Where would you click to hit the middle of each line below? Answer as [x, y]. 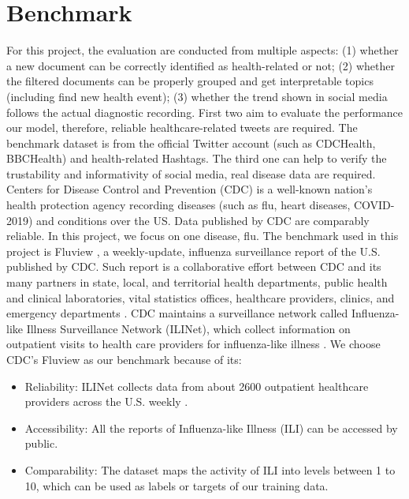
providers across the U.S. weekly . [106, 401]
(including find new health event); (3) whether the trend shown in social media [197, 96]
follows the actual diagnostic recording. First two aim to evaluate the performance [205, 112]
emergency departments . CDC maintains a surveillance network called [177, 313]
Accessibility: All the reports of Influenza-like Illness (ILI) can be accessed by [211, 428]
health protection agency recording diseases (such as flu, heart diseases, [178, 205]
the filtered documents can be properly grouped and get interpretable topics [190, 81]
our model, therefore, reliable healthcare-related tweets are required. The [182, 128]
